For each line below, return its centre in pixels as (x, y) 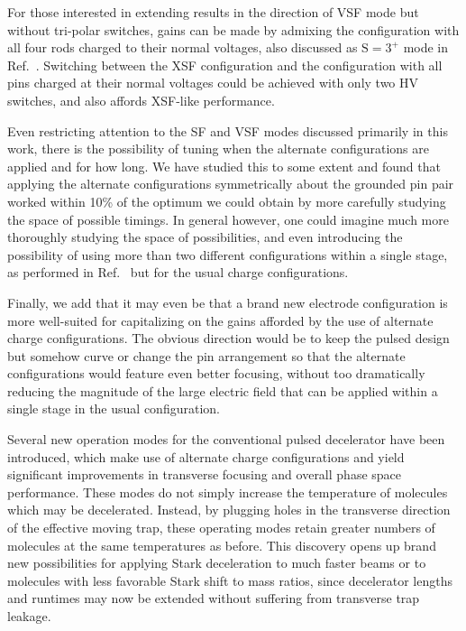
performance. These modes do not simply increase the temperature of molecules (228, 492)
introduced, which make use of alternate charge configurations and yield (206, 456)
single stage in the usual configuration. (114, 408)
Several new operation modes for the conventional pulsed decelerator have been (226, 439)
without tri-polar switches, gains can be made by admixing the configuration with (233, 29)
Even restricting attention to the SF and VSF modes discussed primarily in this (228, 130)
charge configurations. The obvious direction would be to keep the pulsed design (228, 338)
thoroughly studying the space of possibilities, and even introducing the (205, 237)
